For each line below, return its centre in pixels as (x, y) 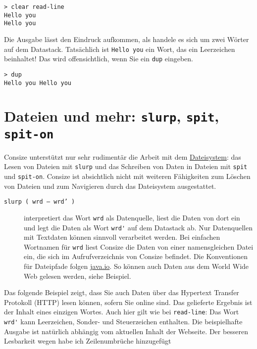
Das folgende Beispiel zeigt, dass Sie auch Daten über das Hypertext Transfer (122, 292)
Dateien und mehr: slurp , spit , (112, 116)
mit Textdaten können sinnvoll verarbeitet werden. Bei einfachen (122, 237)
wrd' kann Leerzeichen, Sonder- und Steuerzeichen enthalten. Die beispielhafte (123, 322)
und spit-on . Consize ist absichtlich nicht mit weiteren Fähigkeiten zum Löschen (127, 176)
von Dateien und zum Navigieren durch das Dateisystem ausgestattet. (110, 186)
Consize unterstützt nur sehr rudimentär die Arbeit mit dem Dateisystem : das (123, 156)
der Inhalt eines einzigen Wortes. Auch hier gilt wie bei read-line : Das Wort (122, 312)
